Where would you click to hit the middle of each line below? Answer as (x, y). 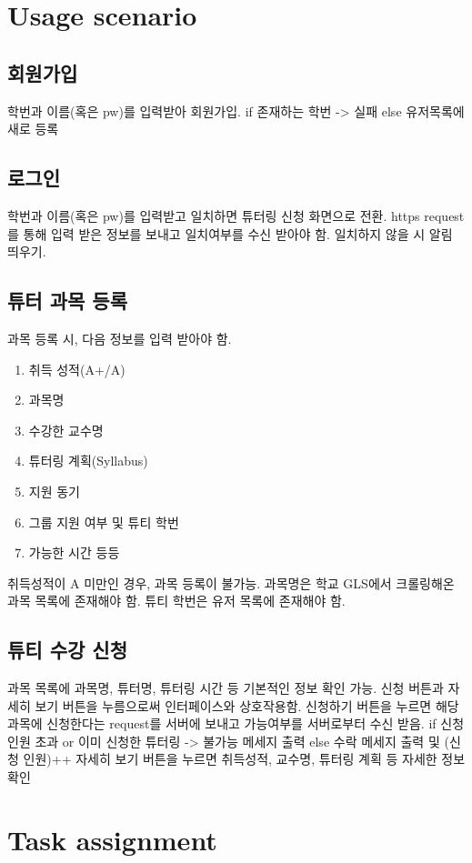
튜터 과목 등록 (68, 301)
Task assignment (112, 839)
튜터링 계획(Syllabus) (88, 461)
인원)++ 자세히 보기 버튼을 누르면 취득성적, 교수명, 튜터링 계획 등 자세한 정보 (244, 759)
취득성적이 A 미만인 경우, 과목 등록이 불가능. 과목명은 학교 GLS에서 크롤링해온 (231, 582)
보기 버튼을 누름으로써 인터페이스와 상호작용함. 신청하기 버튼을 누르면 (233, 705)
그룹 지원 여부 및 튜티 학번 (104, 522)
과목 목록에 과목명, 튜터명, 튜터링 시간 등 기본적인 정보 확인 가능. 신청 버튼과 (226, 688)
